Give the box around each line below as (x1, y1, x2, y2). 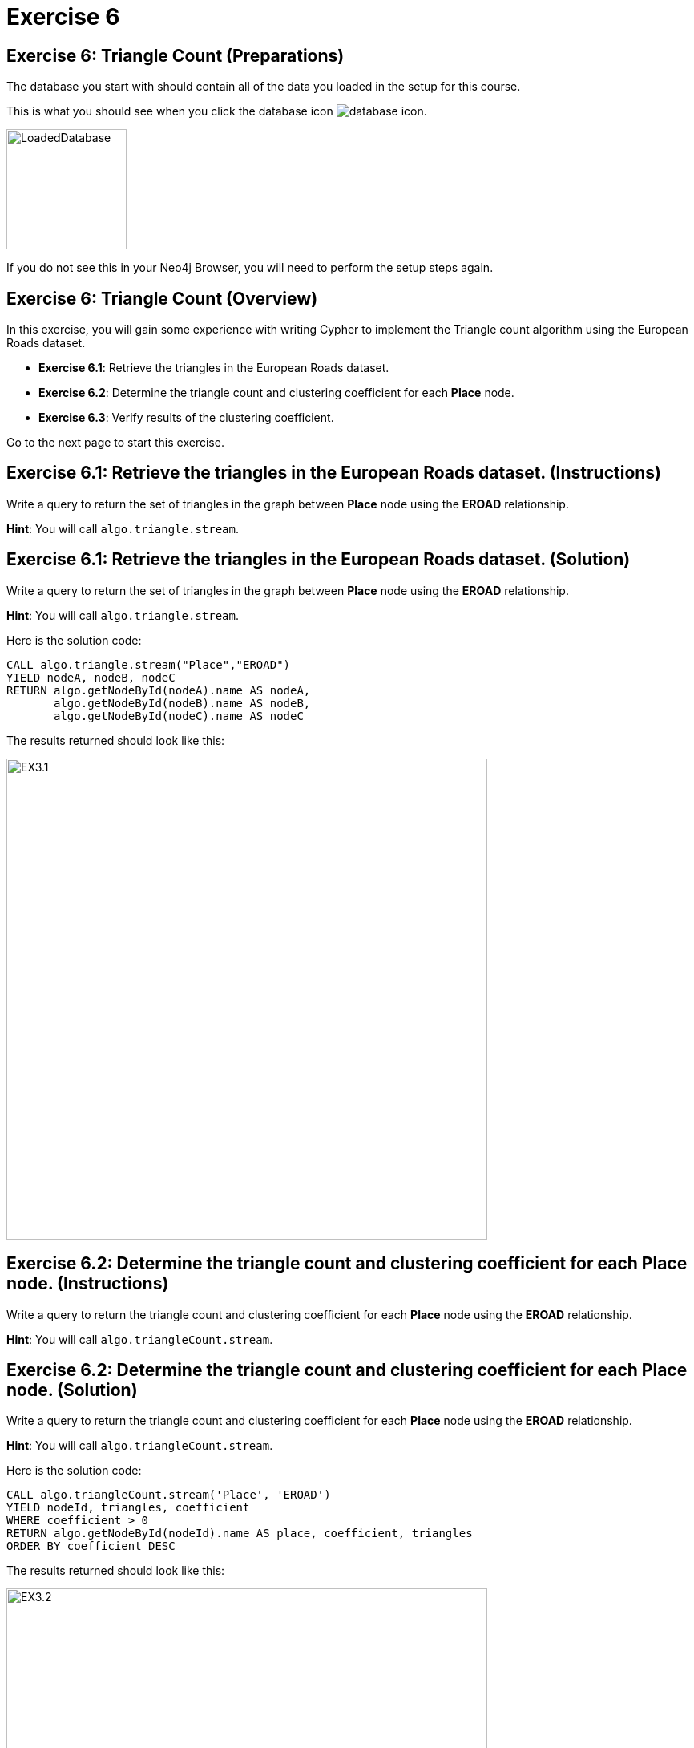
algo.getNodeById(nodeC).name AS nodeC (54, 709, 304, 722)
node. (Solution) (6, 1379, 138, 1400)
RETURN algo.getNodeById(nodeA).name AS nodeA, (6, 683, 311, 697)
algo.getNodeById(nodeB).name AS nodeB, (54, 696, 311, 710)
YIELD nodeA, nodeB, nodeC (6, 670, 176, 684)
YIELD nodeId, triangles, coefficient (6, 1501, 250, 1515)
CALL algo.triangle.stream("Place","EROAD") (6, 658, 291, 671)
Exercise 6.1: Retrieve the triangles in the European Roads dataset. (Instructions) (6, 463, 662, 484)
